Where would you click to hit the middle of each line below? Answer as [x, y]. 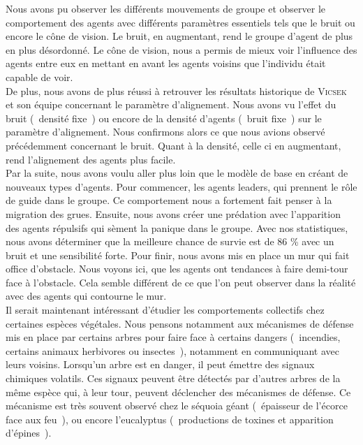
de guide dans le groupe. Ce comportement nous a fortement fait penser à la [169, 200]
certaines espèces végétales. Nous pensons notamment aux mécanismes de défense [180, 323]
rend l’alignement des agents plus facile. [91, 159]
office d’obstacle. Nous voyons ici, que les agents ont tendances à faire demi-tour [177, 269]
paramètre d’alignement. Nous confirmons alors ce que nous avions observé [165, 132]
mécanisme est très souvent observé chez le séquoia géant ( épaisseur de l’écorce [177, 406]
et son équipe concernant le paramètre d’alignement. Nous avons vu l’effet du [171, 104]
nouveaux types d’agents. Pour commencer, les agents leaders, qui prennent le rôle [181, 186]
